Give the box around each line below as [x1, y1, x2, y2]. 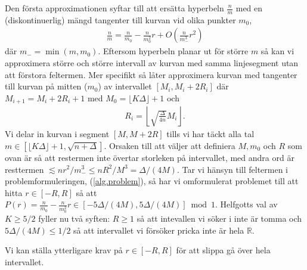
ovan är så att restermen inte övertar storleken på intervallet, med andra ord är [5, 151, 294, 163]
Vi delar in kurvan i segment [5, 128, 110, 140]
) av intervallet [98, 80, 152, 92]
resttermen [5, 163, 44, 175]
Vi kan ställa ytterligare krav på [5, 244, 123, 256]
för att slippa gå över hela [176, 244, 271, 256]
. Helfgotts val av [215, 198, 278, 210]
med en [235, 2, 263, 14]
